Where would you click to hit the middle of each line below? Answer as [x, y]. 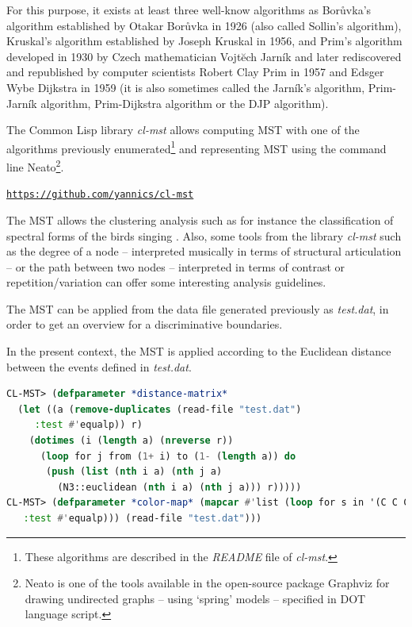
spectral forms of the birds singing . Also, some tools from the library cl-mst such [204, 235]
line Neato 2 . [35, 165]
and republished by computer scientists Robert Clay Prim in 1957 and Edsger [195, 72]
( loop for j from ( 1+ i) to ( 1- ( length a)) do [168, 456]
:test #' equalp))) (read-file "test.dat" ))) [143, 518]
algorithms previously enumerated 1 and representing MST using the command [196, 147]
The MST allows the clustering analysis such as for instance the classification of [200, 219]
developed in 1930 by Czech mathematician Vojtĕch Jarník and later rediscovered [204, 56]
